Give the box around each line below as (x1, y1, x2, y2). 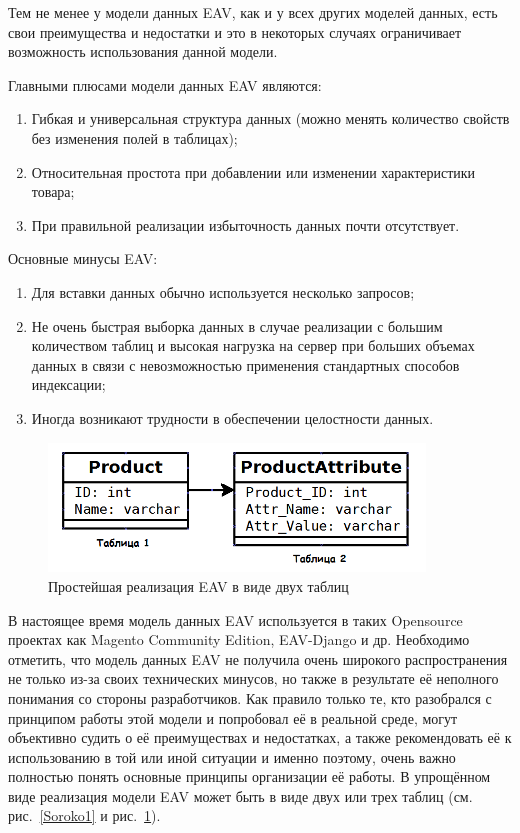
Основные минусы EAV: (8, 248, 158, 269)
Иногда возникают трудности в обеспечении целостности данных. (31, 407, 434, 428)
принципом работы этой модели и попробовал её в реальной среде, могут (8, 707, 458, 728)
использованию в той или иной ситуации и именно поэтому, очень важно (8, 746, 456, 767)
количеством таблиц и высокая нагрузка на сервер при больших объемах (31, 335, 475, 356)
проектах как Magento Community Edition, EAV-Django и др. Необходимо (8, 629, 470, 650)
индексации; (31, 374, 106, 395)
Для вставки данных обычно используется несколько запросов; (31, 281, 415, 302)
